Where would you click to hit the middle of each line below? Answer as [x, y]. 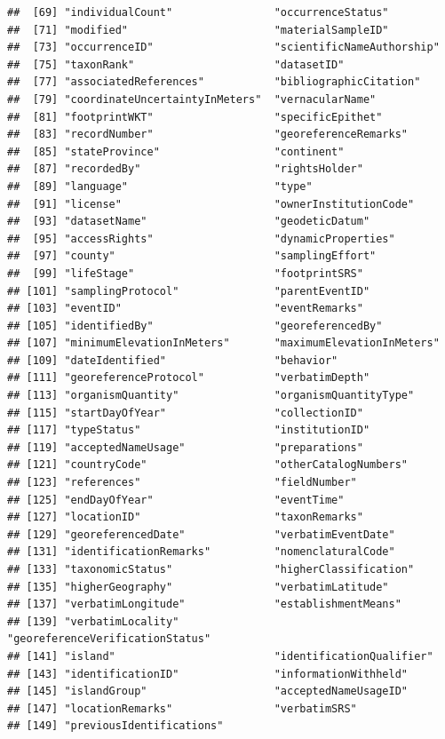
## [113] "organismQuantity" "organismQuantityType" [211, 396]
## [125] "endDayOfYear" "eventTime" [176, 500]
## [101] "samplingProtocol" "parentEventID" [189, 291]
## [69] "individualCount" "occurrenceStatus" [198, 12]
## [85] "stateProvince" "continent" [176, 151]
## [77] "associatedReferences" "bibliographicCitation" [214, 82]
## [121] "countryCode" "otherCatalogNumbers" [208, 465]
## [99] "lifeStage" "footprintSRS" [185, 273]
